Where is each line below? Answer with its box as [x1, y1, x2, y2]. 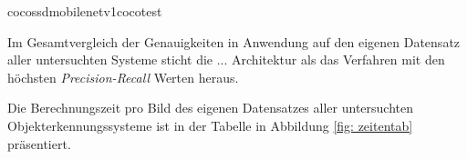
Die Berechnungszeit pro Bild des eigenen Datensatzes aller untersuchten [7, 98, 413, 117]
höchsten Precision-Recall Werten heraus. [7, 67, 239, 86]
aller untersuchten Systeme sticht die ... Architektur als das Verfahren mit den [7, 50, 445, 69]
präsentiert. [7, 134, 71, 153]
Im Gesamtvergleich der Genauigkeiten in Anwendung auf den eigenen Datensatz [7, 32, 461, 51]
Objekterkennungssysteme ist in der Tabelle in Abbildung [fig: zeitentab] [7, 115, 413, 134]
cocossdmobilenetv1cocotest [7, 2, 162, 20]
